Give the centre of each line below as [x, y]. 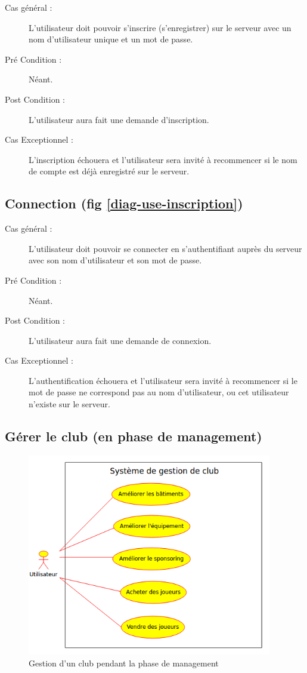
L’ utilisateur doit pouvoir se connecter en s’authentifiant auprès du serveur [165, 248]
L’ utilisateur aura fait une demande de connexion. [120, 340]
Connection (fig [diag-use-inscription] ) [124, 203]
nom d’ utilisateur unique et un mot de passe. [111, 39]
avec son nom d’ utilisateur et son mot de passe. [115, 260]
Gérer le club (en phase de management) [134, 436]
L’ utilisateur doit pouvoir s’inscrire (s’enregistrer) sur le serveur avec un [160, 27]
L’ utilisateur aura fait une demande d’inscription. [119, 119]
